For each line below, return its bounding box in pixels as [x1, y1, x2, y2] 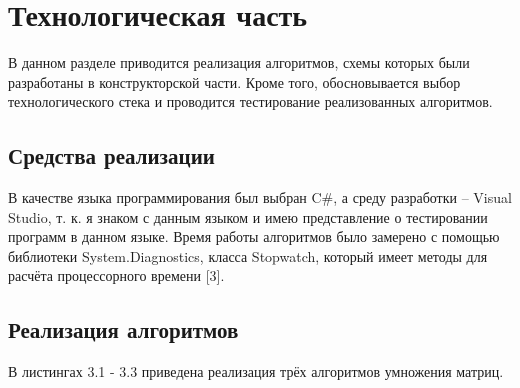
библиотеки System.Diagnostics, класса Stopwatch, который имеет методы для [8, 245, 488, 266]
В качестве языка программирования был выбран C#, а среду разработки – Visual [8, 187, 512, 208]
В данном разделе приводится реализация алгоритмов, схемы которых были [8, 52, 470, 73]
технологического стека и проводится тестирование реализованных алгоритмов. [8, 91, 493, 112]
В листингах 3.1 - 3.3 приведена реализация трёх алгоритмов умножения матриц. [8, 361, 504, 382]
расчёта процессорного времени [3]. [8, 265, 225, 286]
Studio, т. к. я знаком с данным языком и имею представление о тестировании [8, 206, 488, 227]
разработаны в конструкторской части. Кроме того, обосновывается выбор [8, 71, 461, 92]
